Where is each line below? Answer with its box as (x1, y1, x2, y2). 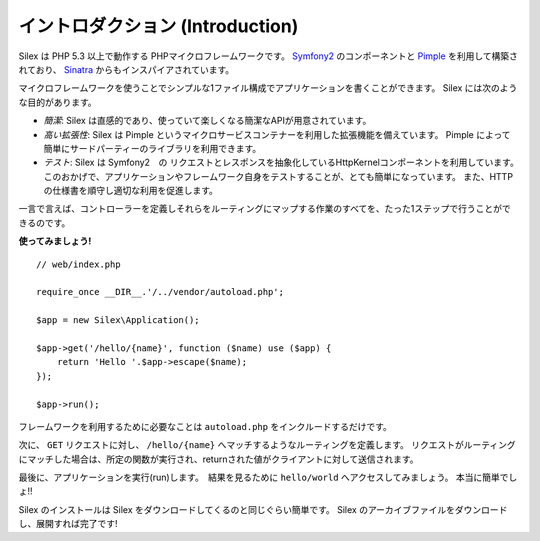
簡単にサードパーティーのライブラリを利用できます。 (43, 142, 262, 154)
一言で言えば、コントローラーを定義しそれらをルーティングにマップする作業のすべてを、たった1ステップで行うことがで (18, 203, 512, 215)
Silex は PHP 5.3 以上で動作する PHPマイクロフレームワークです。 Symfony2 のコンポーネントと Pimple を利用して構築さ (18, 50, 519, 62)
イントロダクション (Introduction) (18, 15, 299, 37)
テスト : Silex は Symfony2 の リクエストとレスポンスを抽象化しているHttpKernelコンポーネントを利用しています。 (43, 156, 519, 169)
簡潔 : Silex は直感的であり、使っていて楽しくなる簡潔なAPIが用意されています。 (43, 115, 372, 127)
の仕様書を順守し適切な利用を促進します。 (43, 185, 219, 197)
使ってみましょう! (18, 235, 92, 247)
